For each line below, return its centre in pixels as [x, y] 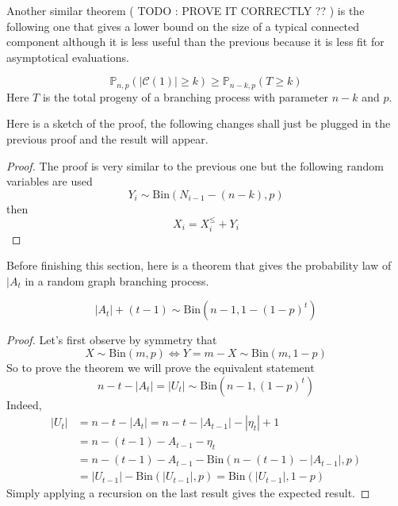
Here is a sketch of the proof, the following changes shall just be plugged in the [199, 123]
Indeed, [24, 404]
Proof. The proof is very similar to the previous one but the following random [195, 165]
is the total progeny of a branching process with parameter [186, 96]
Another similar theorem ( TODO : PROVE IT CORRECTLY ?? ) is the [186, 10]
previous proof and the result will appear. [107, 139]
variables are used [50, 181]
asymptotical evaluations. [68, 57]
